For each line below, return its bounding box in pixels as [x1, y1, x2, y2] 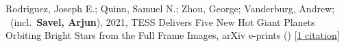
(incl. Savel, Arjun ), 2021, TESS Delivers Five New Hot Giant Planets [10, 14, 315, 29]
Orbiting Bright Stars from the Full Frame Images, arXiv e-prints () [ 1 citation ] [5, 28, 340, 42]
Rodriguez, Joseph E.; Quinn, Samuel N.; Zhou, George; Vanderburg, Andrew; [5, 1, 335, 15]
